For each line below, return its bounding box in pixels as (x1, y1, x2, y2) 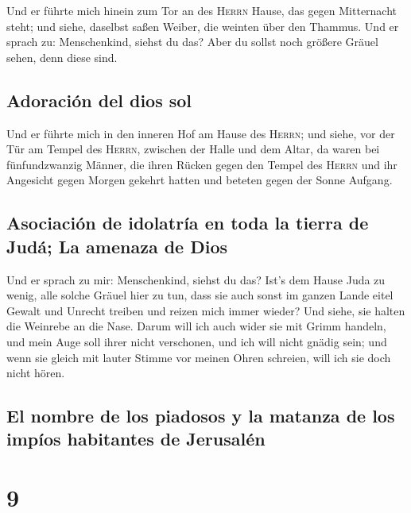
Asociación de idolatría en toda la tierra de (6, 210, 369, 235)
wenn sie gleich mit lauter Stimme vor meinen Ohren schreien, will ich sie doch (6, 349, 391, 365)
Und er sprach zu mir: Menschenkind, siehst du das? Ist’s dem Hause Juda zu (6, 271, 386, 287)
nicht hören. (6, 364, 65, 381)
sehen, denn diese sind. (6, 48, 118, 65)
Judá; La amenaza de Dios (6, 233, 228, 258)
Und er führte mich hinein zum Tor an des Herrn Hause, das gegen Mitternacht (6, 2, 397, 18)
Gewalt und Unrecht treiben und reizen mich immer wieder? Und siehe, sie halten (6, 302, 405, 318)
